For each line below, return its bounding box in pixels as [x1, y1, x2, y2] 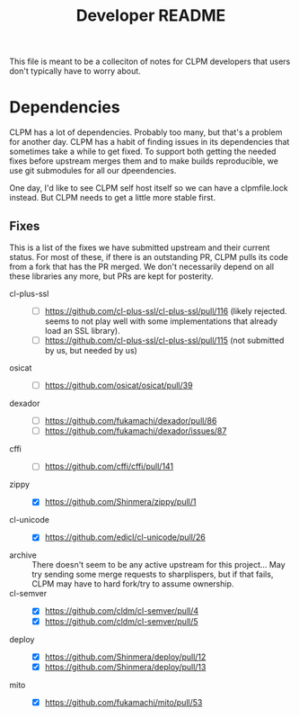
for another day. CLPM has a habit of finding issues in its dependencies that [9, 137, 290, 148]
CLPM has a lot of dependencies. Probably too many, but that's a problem [9, 127, 283, 138]
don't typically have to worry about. [9, 66, 141, 76]
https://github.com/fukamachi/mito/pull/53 [44, 696, 203, 707]
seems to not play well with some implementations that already [44, 316, 278, 327]
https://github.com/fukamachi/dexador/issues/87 [44, 426, 227, 436]
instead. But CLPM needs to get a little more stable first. [9, 193, 216, 203]
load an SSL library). [44, 326, 120, 336]
